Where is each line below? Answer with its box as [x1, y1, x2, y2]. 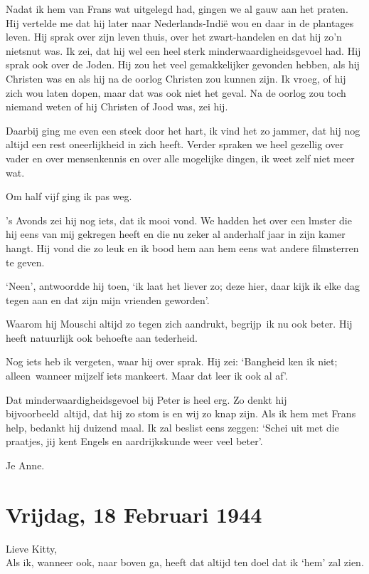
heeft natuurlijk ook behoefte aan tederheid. [6, 330, 198, 345]
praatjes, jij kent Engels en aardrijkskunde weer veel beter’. [6, 434, 263, 449]
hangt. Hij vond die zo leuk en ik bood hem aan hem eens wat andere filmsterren [6, 240, 359, 255]
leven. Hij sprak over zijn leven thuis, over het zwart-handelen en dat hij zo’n [6, 29, 342, 44]
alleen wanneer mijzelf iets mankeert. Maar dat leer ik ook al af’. [6, 368, 288, 383]
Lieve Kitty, [6, 541, 58, 555]
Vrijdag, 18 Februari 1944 [6, 499, 262, 528]
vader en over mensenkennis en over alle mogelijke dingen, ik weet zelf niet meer [6, 150, 355, 165]
